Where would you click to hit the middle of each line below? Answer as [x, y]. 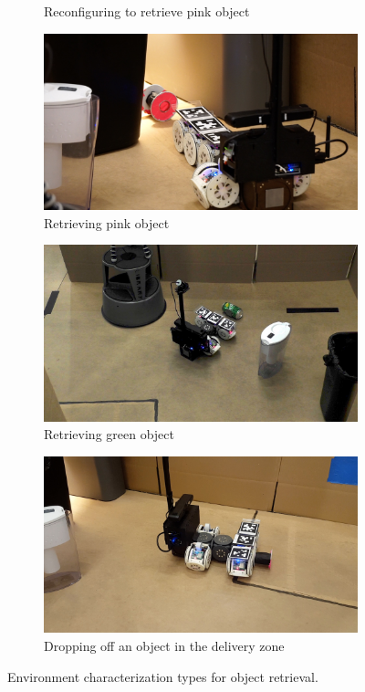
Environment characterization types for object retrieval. [163, 676]
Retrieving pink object [107, 222]
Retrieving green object [109, 434]
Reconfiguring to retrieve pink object [147, 11]
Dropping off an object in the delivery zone [164, 646]
